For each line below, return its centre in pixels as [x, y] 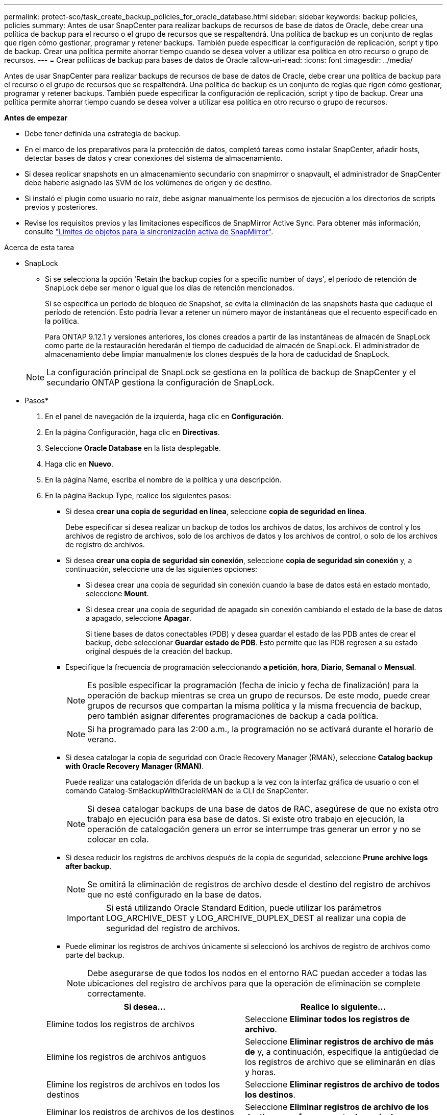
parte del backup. [95, 955]
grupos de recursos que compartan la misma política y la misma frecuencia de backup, [255, 706]
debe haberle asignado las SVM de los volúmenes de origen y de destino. [148, 183]
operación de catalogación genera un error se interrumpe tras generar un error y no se [254, 829]
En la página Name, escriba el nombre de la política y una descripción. [163, 480]
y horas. [260, 1072]
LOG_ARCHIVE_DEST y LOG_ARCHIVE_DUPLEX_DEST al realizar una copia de [256, 918]
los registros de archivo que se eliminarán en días [340, 1062]
